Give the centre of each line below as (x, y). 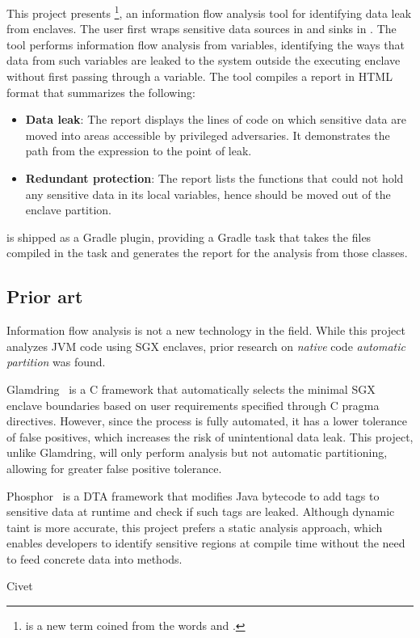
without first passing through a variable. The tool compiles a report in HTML (199, 76)
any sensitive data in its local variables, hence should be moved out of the (208, 194)
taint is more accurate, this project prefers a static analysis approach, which (195, 527)
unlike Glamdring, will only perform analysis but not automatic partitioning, (197, 452)
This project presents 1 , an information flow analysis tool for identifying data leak (209, 12)
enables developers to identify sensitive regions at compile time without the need (206, 543)
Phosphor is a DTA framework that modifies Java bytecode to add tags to (193, 495)
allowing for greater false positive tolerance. (114, 468)
